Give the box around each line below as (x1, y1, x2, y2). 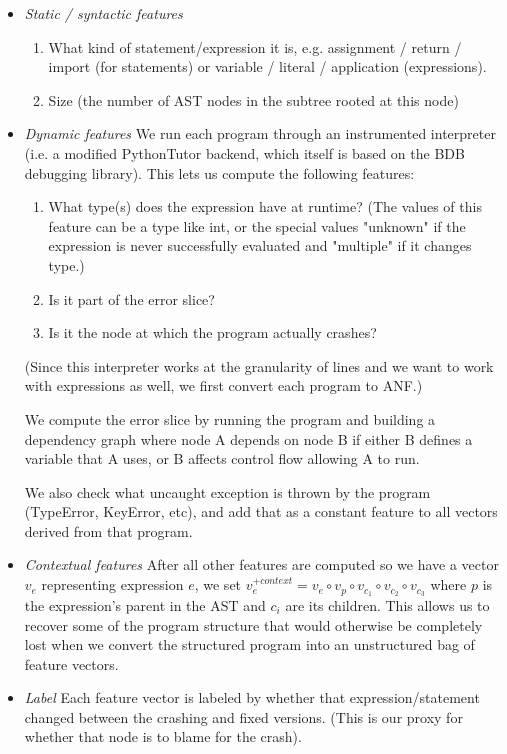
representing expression (41, 574, 184, 595)
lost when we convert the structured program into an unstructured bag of (24, 634, 475, 655)
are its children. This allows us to (285, 594, 490, 615)
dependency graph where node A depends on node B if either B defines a (24, 428, 473, 449)
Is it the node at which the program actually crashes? (48, 322, 377, 343)
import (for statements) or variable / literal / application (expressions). (48, 56, 487, 77)
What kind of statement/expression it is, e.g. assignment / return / (48, 36, 462, 57)
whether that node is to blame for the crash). (24, 726, 302, 747)
